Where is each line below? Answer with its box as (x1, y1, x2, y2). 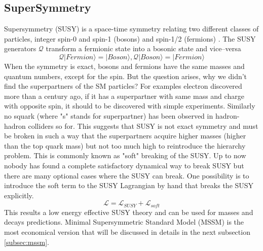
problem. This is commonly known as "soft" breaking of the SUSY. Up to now (4, 150, 246, 161)
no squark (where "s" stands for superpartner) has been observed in (4, 110, 213, 121)
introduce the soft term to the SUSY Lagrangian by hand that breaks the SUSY (4, 180, 254, 191)
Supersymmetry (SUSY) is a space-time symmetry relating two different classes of (4, 23, 259, 34)
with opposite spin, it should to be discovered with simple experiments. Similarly (4, 100, 255, 111)
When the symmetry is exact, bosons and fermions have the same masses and (4, 60, 245, 71)
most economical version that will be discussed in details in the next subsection (4, 226, 250, 237)
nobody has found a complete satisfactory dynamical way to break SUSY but (4, 160, 244, 170)
